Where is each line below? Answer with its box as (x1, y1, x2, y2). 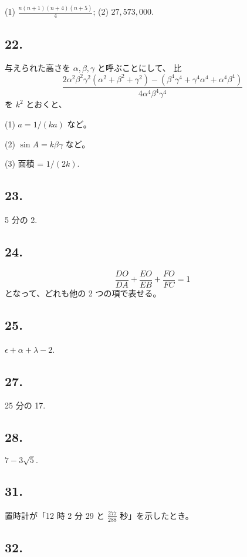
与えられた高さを (5, 62, 70, 74)
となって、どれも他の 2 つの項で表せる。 (5, 286, 161, 299)
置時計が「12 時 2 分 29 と (5, 509, 105, 521)
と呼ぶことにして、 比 (97, 62, 182, 74)
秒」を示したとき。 (120, 509, 194, 521)
